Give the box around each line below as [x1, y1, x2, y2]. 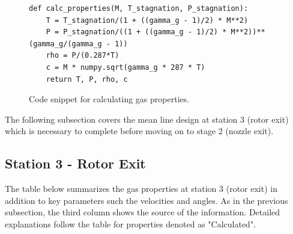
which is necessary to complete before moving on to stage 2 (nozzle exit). [5, 125, 274, 137]
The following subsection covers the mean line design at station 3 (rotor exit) [5, 112, 289, 125]
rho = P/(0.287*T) [46, 51, 119, 60]
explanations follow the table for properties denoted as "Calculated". [5, 217, 256, 230]
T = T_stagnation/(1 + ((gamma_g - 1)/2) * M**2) [46, 16, 249, 25]
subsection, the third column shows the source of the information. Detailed [5, 206, 280, 218]
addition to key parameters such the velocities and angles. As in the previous [5, 194, 288, 206]
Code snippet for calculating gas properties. [29, 93, 190, 105]
